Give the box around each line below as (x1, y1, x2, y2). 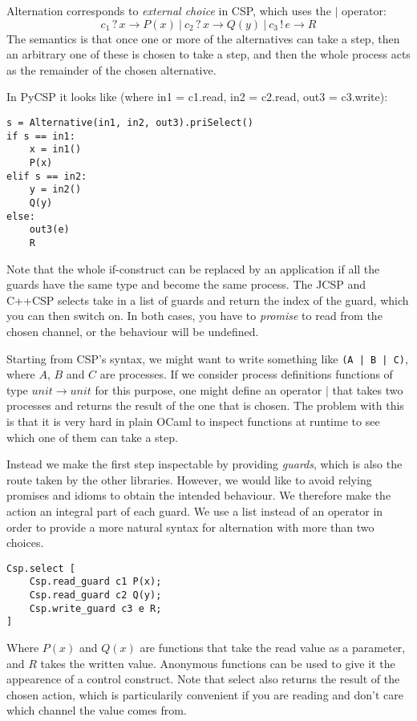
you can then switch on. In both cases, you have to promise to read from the (6, 307, 383, 324)
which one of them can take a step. (6, 428, 178, 445)
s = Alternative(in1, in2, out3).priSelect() (6, 116, 253, 128)
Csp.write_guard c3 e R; (29, 602, 162, 614)
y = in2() (29, 184, 82, 196)
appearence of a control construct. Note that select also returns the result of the (6, 670, 400, 687)
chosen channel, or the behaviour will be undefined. (6, 322, 259, 339)
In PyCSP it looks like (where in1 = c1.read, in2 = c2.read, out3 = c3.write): (6, 88, 388, 105)
